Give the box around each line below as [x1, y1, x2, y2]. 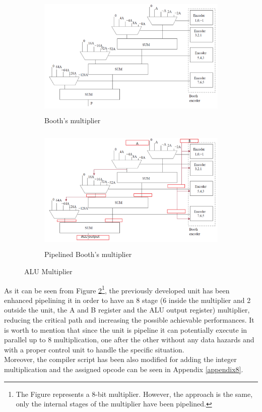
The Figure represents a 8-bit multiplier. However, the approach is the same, [16, 388, 253, 399]
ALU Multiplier [24, 266, 73, 276]
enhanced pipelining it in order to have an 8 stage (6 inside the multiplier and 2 [4, 294, 251, 305]
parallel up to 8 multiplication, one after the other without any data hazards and [4, 334, 254, 345]
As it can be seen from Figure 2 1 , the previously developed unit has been [4, 283, 230, 295]
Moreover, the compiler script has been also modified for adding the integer [4, 354, 237, 365]
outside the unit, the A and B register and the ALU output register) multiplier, [4, 304, 250, 315]
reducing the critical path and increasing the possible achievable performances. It [4, 314, 254, 325]
